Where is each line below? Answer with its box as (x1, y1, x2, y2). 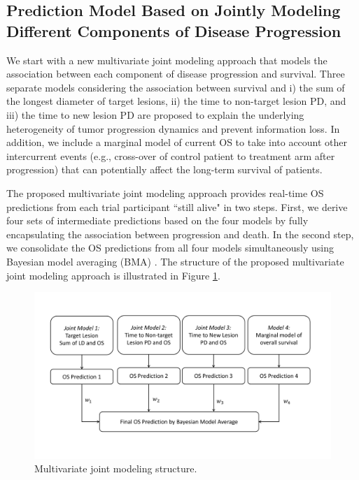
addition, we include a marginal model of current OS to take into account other (6, 135, 348, 150)
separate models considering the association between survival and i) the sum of (6, 80, 345, 94)
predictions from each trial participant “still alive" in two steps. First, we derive (6, 199, 348, 214)
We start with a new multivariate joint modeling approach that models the (6, 52, 328, 67)
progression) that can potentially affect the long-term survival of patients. (6, 162, 323, 177)
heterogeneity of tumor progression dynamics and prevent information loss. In (6, 121, 340, 136)
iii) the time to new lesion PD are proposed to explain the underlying (6, 107, 304, 122)
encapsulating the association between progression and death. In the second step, (6, 226, 354, 241)
